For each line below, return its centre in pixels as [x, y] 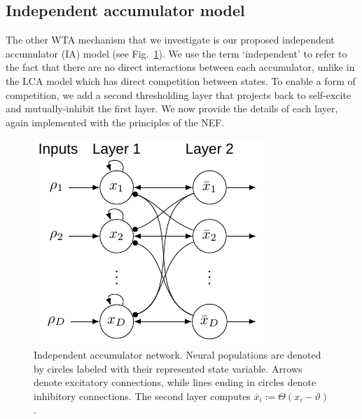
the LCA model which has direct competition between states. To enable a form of [181, 80]
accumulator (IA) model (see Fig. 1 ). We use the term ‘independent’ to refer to [176, 53]
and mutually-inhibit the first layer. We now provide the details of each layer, [172, 108]
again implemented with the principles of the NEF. [115, 122]
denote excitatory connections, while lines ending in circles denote [175, 382]
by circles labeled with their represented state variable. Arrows [168, 368]
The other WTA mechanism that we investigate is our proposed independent [170, 40]
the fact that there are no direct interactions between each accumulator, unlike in [180, 67]
